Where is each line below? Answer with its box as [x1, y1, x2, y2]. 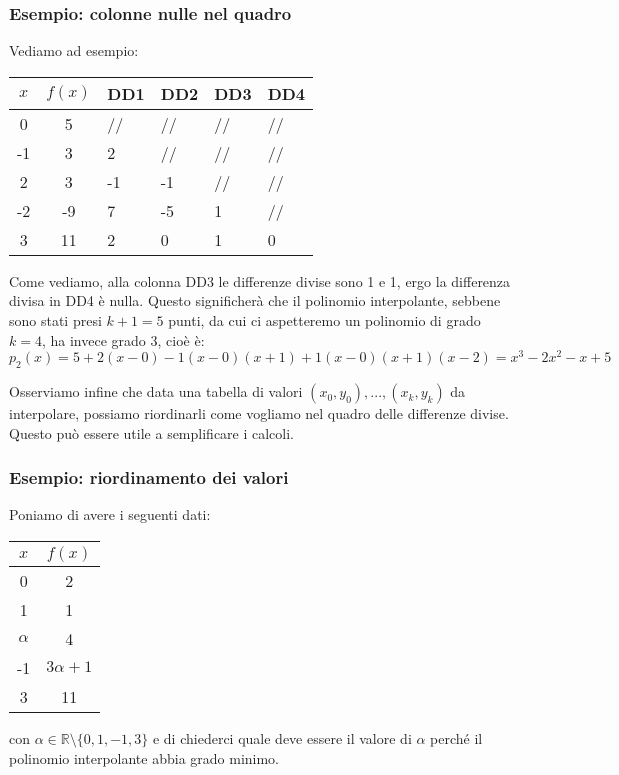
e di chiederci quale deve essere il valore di [152, 728, 412, 749]
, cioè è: [157, 329, 205, 350]
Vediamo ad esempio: [9, 40, 139, 61]
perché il [430, 728, 483, 749]
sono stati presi [9, 310, 102, 330]
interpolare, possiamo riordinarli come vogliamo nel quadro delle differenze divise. [9, 403, 509, 424]
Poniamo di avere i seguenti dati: [9, 504, 211, 525]
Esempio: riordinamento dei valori [9, 465, 289, 490]
